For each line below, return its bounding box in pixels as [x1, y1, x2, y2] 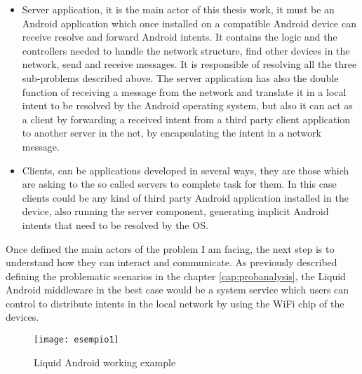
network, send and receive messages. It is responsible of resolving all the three [22, 57, 357, 71]
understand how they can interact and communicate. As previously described [6, 255, 337, 270]
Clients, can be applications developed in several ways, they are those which [22, 162, 349, 177]
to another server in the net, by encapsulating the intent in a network [22, 125, 321, 140]
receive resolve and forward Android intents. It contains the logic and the [22, 29, 337, 44]
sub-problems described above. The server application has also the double [22, 70, 339, 85]
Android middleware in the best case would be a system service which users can [6, 282, 349, 297]
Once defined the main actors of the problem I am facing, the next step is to [6, 241, 335, 256]
